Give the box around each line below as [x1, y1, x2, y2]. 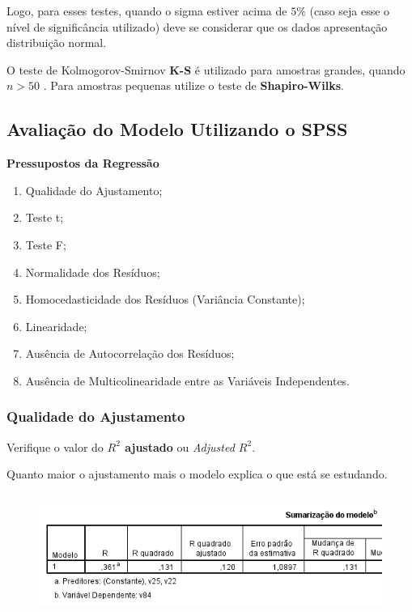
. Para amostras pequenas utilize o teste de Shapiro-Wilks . [43, 77, 344, 94]
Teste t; [25, 209, 64, 226]
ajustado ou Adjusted [125, 438, 235, 455]
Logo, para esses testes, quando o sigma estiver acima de [6, 2, 287, 19]
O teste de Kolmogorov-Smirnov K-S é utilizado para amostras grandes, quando [6, 61, 406, 78]
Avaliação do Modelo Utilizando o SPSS [6, 117, 348, 142]
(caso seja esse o [309, 2, 390, 19]
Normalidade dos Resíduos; [25, 263, 160, 280]
